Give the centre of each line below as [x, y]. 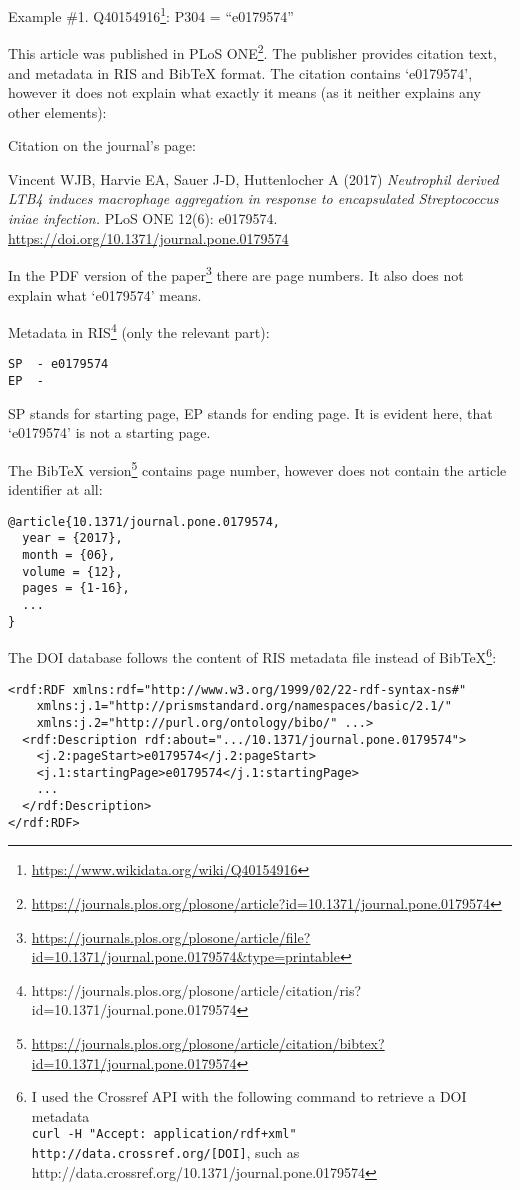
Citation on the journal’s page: [102, 145]
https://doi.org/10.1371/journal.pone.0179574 [148, 237]
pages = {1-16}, [76, 588]
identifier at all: [55, 489]
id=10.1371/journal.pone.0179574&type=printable [185, 956]
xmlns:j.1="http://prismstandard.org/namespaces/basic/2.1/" [244, 706]
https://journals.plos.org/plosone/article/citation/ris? [196, 989]
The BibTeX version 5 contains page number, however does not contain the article [257, 468]
